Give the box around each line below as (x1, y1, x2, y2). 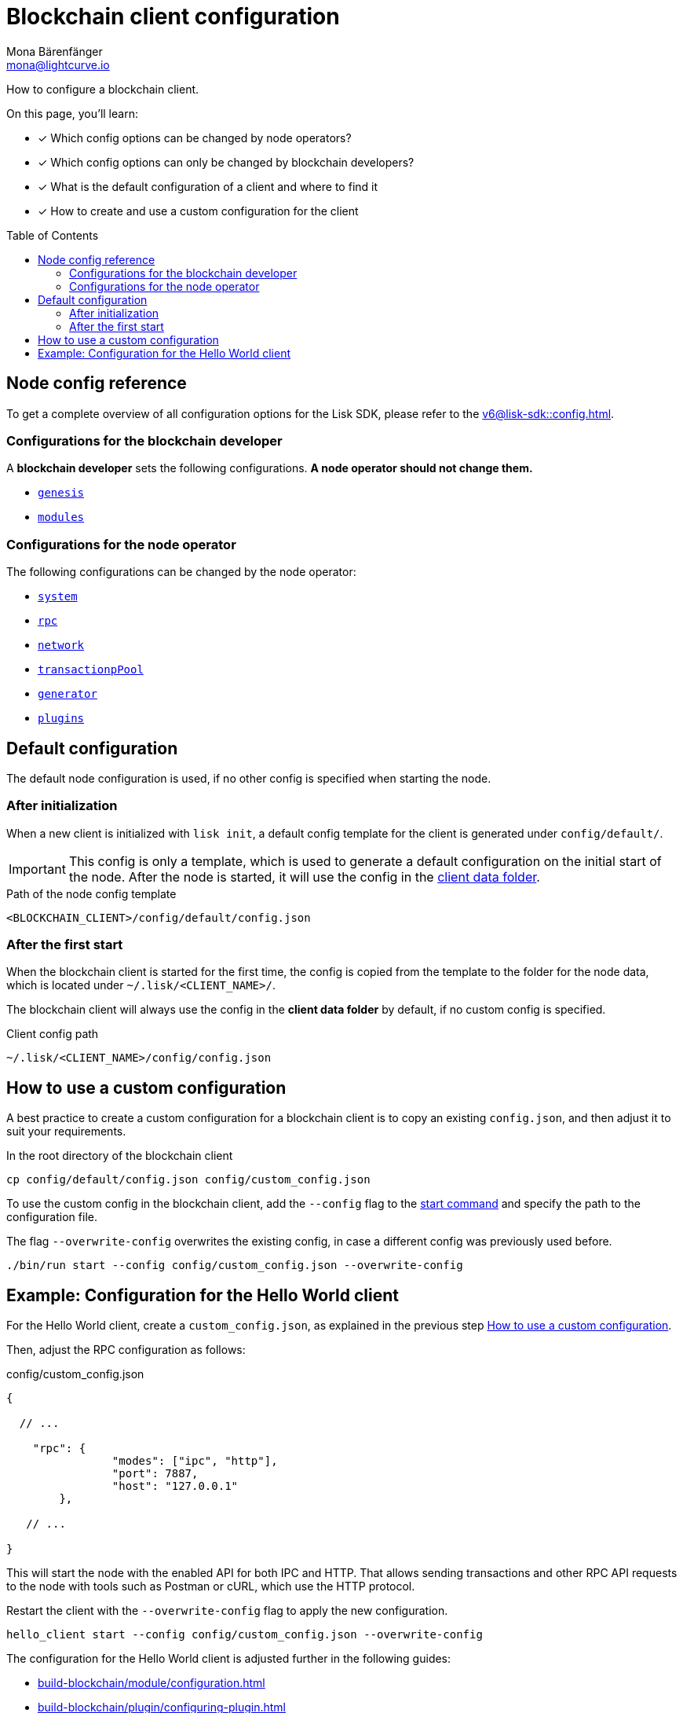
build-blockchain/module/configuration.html (38, 1676, 265, 1690)
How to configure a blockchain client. (6, 82, 199, 96)
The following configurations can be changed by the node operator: (6, 565, 356, 579)
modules (38, 511, 85, 524)
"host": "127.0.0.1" (111, 1480, 239, 1493)
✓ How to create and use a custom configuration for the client (38, 204, 359, 218)
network (38, 639, 85, 652)
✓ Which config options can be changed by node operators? (38, 130, 352, 145)
